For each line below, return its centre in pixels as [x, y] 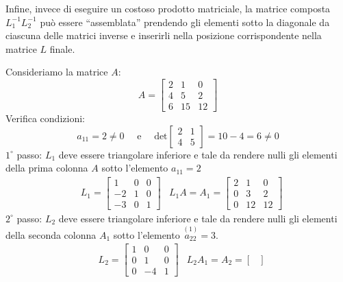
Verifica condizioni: [45, 118]
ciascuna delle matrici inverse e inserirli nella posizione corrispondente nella [164, 35]
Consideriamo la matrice [57, 72]
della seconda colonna [51, 234]
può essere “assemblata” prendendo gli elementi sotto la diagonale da [185, 22]
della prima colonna [47, 168]
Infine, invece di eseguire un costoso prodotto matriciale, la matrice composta [168, 8]
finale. [62, 48]
